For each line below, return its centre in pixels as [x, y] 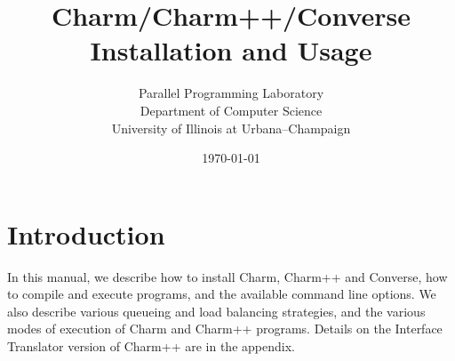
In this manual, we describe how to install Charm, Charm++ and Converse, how [227, 276]
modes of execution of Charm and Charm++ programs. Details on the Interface [225, 329]
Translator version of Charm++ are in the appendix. [151, 346]
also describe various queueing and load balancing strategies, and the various [216, 311]
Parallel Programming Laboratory [231, 93]
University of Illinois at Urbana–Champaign [231, 128]
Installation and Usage [231, 50]
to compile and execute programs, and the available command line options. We [222, 294]
